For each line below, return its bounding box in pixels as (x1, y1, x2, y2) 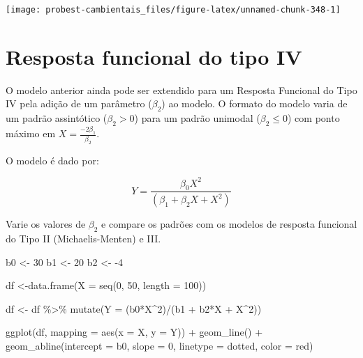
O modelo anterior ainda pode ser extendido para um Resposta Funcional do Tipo (6, 82, 357, 97)
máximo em (6, 126, 56, 141)
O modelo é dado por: (6, 153, 99, 167)
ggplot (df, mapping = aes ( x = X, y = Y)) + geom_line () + (6, 325, 263, 339)
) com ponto (287, 111, 340, 125)
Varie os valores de (6, 217, 86, 231)
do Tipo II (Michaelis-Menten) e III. (6, 231, 161, 246)
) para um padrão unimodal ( (134, 111, 260, 125)
